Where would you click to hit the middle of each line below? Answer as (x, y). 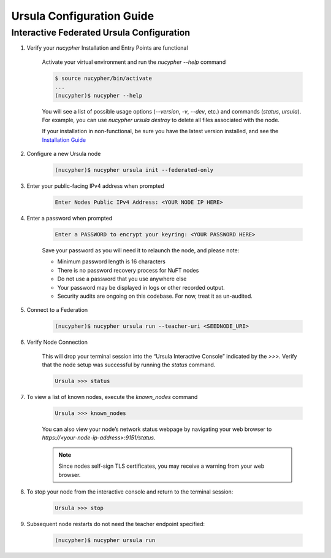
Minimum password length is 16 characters (111, 262)
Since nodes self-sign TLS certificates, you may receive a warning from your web (162, 466)
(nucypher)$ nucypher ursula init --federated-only (134, 170)
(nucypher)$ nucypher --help (99, 95)
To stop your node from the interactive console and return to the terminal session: (130, 492)
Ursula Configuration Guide (83, 16)
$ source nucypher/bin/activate (104, 78)
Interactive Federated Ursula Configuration (101, 33)
